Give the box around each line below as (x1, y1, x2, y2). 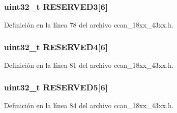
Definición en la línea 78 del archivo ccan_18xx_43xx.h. (4, 20, 174, 30)
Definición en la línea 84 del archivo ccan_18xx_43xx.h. (4, 100, 174, 110)
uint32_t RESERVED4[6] (4, 40, 108, 53)
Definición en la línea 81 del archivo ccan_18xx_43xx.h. (4, 60, 174, 70)
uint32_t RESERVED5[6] (4, 81, 108, 93)
